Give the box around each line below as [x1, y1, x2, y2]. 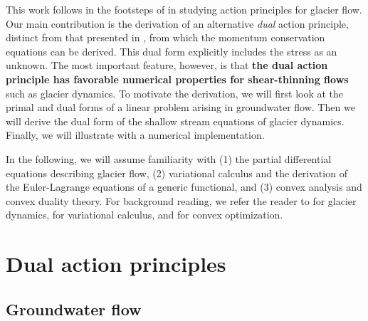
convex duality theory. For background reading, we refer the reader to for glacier [6, 193, 357, 208]
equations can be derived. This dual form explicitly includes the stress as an [6, 43, 337, 58]
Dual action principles [6, 249, 226, 278]
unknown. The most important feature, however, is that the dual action [6, 58, 328, 73]
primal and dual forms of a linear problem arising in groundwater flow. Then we [6, 100, 355, 115]
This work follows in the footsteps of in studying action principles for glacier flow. [6, 2, 362, 16]
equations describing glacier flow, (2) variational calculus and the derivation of [6, 165, 347, 180]
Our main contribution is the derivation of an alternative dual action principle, [6, 16, 349, 31]
